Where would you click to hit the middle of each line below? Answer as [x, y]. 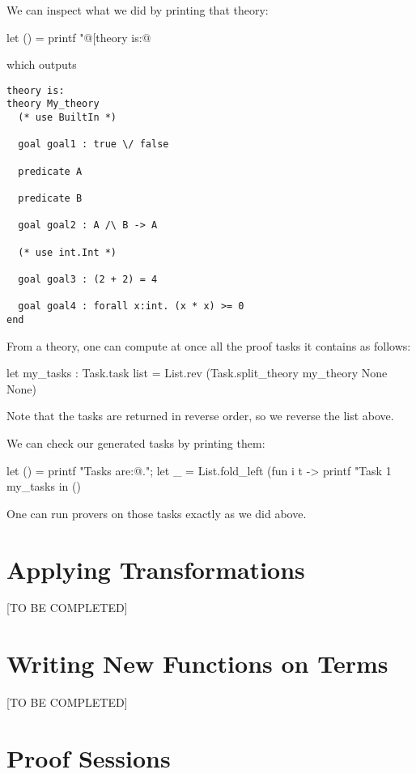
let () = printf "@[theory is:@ [79, 37]
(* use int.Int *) [68, 252]
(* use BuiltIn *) [68, 118]
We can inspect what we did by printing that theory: [138, 10]
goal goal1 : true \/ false [93, 145]
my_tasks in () [44, 486]
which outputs [42, 64]
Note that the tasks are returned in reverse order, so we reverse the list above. [200, 416]
